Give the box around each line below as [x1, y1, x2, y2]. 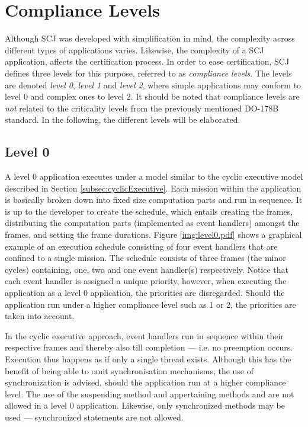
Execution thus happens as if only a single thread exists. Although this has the [5, 352, 291, 365]
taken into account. [5, 310, 75, 322]
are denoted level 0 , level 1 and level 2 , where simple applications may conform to [5, 78, 301, 91]
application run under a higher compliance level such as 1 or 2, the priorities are [5, 298, 296, 310]
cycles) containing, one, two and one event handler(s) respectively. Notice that [5, 263, 289, 275]
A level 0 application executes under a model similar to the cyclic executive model [5, 170, 303, 183]
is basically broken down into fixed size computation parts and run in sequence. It [5, 193, 303, 206]
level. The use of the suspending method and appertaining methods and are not [5, 387, 294, 400]
